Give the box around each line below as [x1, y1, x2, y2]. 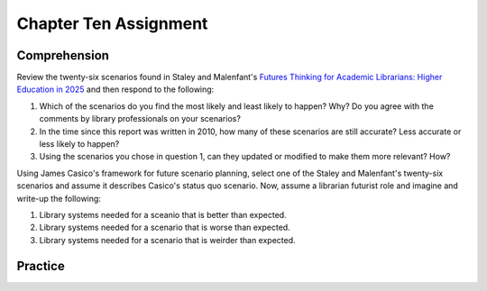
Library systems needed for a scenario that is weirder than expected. [39, 234, 297, 245]
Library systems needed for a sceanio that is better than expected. [39, 209, 288, 220]
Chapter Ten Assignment [16, 14, 208, 33]
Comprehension [16, 48, 110, 63]
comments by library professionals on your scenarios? [39, 114, 241, 124]
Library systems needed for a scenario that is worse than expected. [39, 222, 290, 233]
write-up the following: [16, 193, 101, 204]
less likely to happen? [39, 139, 120, 150]
